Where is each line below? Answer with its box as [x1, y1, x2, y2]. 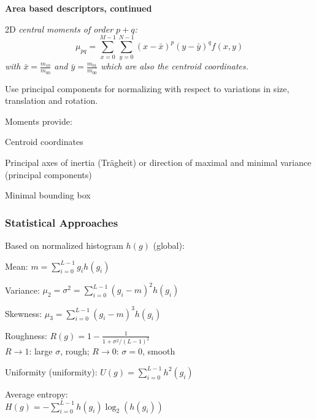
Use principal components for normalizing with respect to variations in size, [5, 82, 290, 95]
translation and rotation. [5, 94, 98, 107]
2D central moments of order [5, 22, 114, 35]
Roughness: [5, 329, 47, 342]
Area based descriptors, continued [5, 2, 152, 14]
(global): [153, 238, 185, 251]
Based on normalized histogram [5, 238, 123, 251]
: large [29, 345, 53, 358]
